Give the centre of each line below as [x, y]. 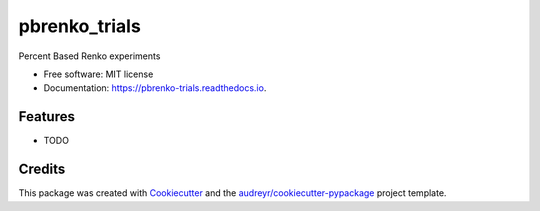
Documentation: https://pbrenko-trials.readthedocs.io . [155, 88]
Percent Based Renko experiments [89, 56]
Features [46, 116]
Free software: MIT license [98, 74]
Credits [42, 169]
